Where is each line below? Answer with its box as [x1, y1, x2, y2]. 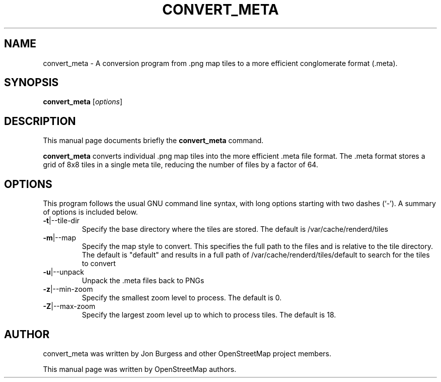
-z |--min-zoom [43, 285, 93, 294]
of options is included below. [43, 208, 138, 217]
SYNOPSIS [4, 76, 59, 89]
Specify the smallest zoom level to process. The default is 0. [82, 293, 282, 302]
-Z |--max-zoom [43, 302, 96, 311]
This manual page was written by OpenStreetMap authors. [43, 364, 237, 373]
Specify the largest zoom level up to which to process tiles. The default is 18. [82, 310, 336, 320]
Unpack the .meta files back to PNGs [82, 276, 204, 285]
